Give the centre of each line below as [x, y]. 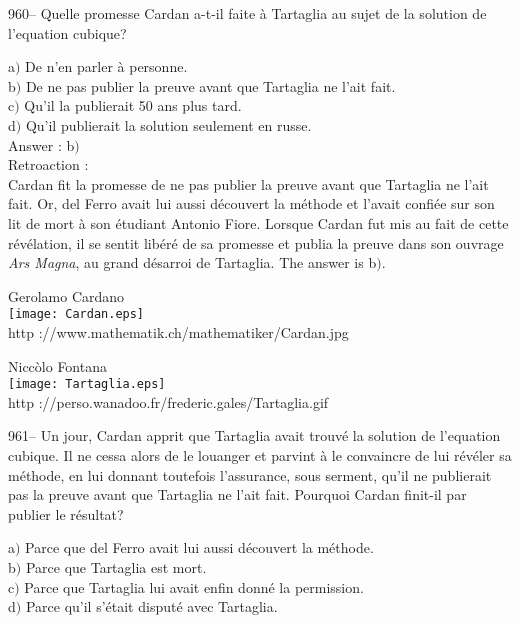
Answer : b [41, 144]
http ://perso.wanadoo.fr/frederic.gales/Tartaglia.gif [168, 401]
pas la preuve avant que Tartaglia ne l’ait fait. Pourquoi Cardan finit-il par [237, 494]
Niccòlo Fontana [57, 365]
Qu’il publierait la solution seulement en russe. [168, 124]
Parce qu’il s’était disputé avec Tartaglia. [151, 606]
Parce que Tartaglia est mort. [116, 566]
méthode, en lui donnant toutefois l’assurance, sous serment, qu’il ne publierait [250, 474]
